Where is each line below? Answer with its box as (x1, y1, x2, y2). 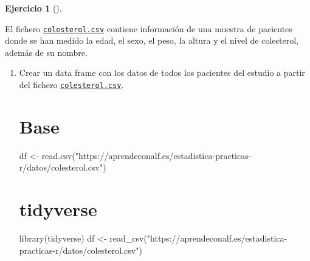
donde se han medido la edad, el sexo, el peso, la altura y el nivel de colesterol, (5, 34, 298, 47)
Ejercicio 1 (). (5, 2, 62, 14)
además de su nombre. (5, 46, 88, 58)
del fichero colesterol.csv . (19, 78, 124, 91)
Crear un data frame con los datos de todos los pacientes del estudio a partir (19, 66, 305, 79)
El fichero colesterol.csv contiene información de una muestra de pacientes (5, 22, 292, 35)
